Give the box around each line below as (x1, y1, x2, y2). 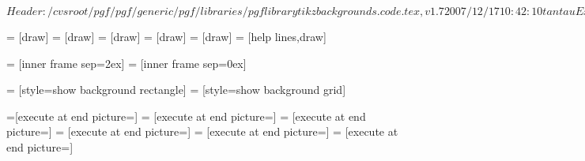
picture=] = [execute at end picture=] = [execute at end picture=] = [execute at (6, 123, 398, 140)
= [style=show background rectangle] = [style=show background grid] (6, 81, 346, 98)
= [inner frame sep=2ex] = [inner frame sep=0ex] (6, 54, 247, 71)
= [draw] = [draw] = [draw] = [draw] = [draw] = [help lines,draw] (6, 28, 326, 44)
